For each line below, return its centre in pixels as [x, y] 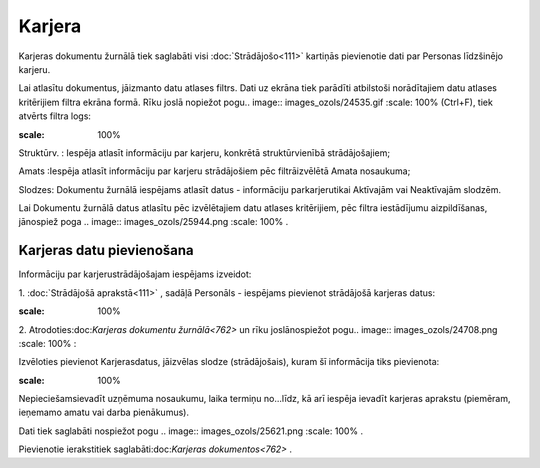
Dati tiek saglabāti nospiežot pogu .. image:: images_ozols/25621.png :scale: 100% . [191, 431]
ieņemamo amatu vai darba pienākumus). [104, 412]
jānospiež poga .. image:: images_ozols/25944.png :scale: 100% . [153, 222]
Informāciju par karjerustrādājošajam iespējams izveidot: [135, 274]
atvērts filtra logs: [55, 116]
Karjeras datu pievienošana [106, 250]
